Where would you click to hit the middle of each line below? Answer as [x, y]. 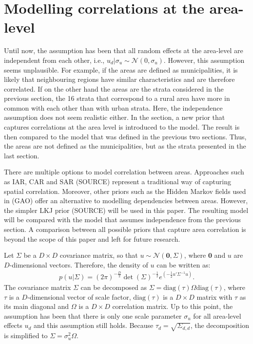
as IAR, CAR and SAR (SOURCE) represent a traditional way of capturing [118, 182]
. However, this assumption [204, 60]
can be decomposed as [114, 287]
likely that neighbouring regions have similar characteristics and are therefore [119, 79]
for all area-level [217, 315]
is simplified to [26, 335]
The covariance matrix [38, 287]
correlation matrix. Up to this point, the [173, 306]
